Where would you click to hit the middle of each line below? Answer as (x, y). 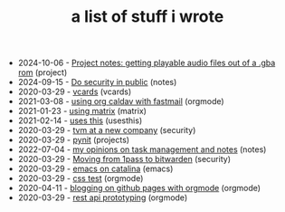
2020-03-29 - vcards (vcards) (75, 92)
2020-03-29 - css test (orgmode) (81, 178)
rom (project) (43, 72)
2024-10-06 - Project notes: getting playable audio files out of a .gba (147, 63)
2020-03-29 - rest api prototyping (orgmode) (103, 198)
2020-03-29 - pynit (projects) (73, 140)
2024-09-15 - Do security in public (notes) (97, 82)
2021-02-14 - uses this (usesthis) (80, 120)
